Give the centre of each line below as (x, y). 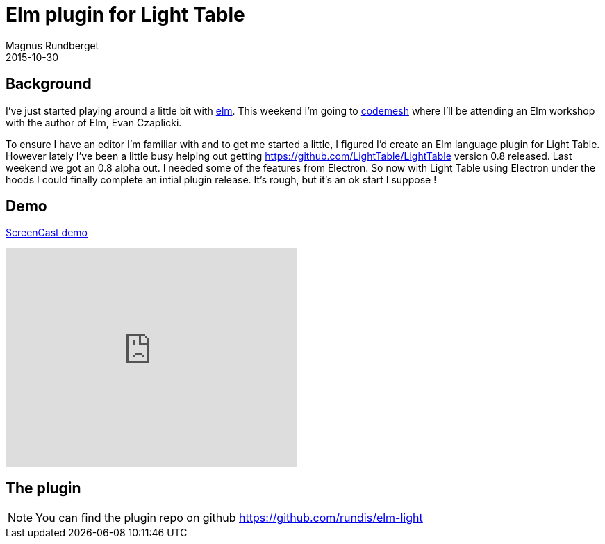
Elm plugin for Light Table (125, 15)
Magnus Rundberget (52, 45)
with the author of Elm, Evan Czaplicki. (94, 122)
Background (49, 84)
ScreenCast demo (47, 233)
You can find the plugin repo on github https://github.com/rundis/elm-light (229, 518)
